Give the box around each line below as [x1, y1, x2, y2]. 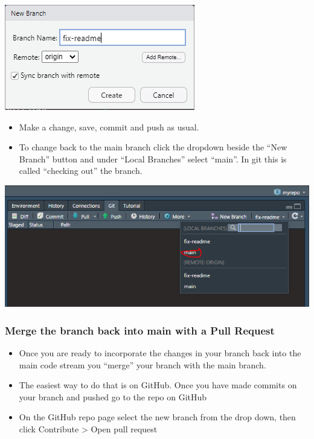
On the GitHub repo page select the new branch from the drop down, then [19, 411, 296, 423]
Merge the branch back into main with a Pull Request [5, 322, 275, 338]
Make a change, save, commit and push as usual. [19, 120, 199, 133]
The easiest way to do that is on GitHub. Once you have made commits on [19, 379, 297, 391]
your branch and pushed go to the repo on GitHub [19, 390, 207, 403]
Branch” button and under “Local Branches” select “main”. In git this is [19, 152, 287, 165]
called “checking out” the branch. [19, 164, 143, 177]
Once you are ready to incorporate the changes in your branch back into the [19, 347, 301, 359]
